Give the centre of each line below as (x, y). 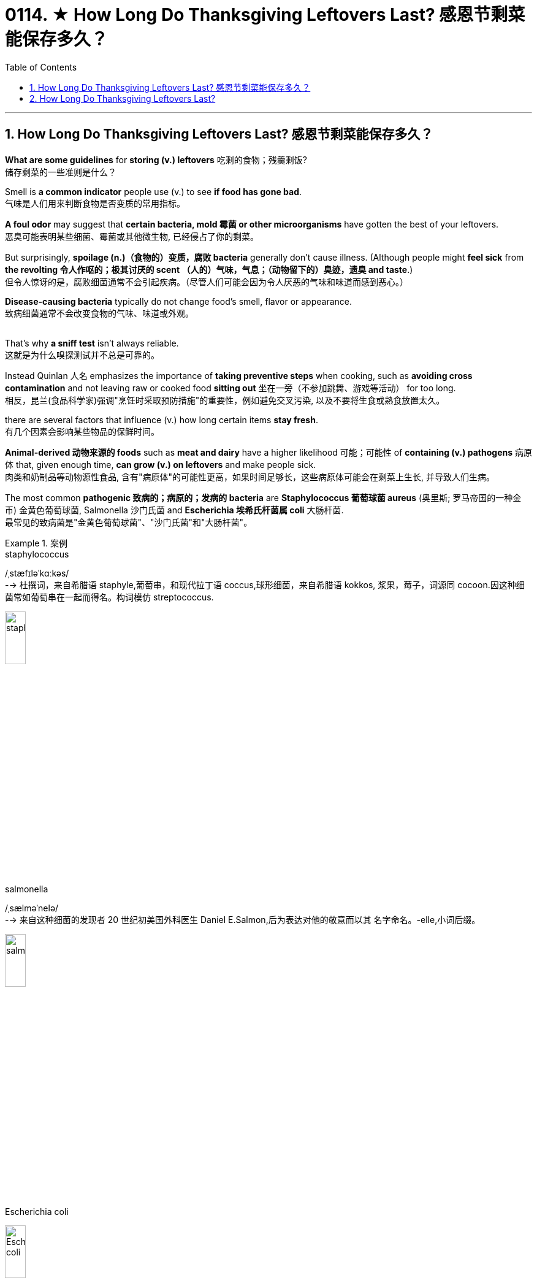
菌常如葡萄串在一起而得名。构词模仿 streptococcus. (109, 597)
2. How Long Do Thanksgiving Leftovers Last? (123, 98)
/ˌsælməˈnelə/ (32, 908)
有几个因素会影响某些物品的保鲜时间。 (82, 431)
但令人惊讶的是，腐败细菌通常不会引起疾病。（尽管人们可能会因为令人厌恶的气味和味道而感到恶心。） (207, 281)
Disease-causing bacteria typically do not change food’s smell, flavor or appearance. (179, 301)
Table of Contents (41, 67)
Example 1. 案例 (36, 543)
